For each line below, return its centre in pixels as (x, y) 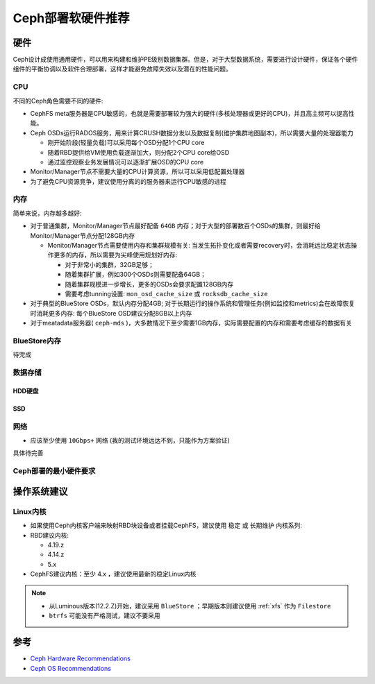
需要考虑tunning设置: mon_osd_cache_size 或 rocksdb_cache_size (166, 293)
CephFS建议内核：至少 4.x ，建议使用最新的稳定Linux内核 (114, 574)
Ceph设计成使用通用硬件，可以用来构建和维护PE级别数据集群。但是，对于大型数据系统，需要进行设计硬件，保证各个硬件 (185, 60)
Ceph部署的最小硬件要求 (54, 471)
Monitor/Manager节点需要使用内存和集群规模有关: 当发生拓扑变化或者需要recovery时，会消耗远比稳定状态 (199, 246)
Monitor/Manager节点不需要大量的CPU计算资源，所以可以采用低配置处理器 (137, 172)
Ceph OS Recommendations (70, 668)
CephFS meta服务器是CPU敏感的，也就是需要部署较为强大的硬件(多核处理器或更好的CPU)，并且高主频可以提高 (189, 113)
